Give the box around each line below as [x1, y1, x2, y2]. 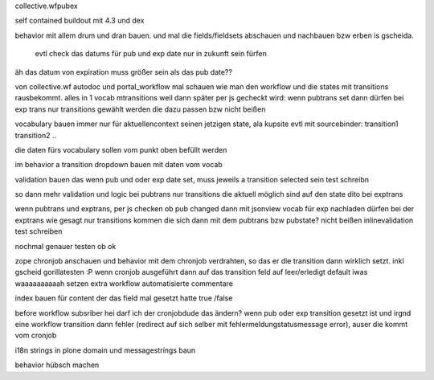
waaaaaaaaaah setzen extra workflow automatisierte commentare [14, 278, 233, 288]
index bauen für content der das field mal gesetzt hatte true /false [14, 293, 233, 303]
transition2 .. [14, 130, 56, 140]
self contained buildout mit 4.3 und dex [14, 16, 145, 26]
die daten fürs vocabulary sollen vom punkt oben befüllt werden [14, 145, 227, 154]
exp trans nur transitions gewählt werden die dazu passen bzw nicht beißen [14, 104, 266, 114]
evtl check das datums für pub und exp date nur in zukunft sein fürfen [35, 49, 267, 59]
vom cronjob [14, 330, 57, 341]
